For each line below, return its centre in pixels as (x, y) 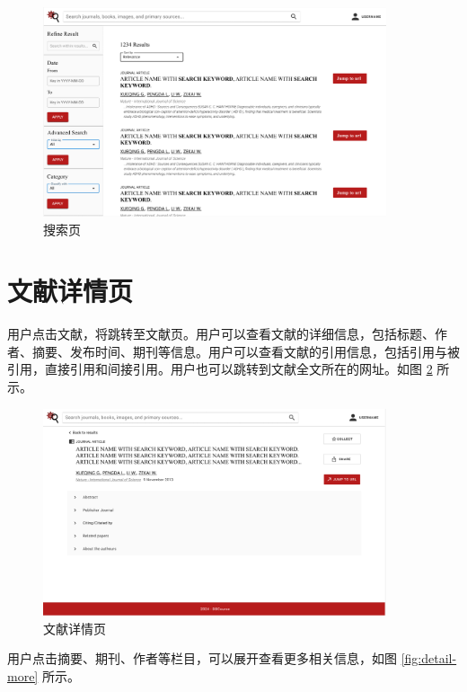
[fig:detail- (429, 658)
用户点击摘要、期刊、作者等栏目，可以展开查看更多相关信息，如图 (202, 658)
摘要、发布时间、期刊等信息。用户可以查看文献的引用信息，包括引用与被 (246, 351)
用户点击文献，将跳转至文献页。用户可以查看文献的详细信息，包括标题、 (221, 334)
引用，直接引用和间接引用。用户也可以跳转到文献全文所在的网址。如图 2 (220, 369)
